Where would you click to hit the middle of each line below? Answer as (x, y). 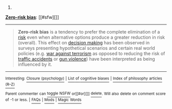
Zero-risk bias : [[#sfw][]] (32, 17)
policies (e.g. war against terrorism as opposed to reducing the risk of (91, 53)
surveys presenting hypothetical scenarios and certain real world (86, 48)
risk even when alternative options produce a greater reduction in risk (91, 37)
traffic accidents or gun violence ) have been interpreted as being (86, 59)
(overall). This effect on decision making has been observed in (84, 43)
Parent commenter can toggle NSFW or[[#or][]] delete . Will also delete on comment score (85, 94)
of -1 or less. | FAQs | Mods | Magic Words (44, 100)
